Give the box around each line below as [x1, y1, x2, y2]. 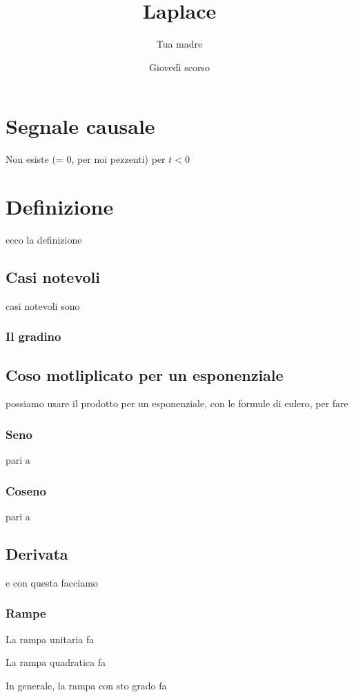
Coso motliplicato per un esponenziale [6, 364, 284, 385]
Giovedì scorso [149, 59, 210, 74]
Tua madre [156, 37, 203, 51]
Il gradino [6, 328, 61, 345]
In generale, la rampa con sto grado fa [6, 678, 167, 692]
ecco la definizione [6, 232, 82, 246]
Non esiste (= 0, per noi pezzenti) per [6, 152, 166, 166]
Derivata [6, 543, 68, 565]
